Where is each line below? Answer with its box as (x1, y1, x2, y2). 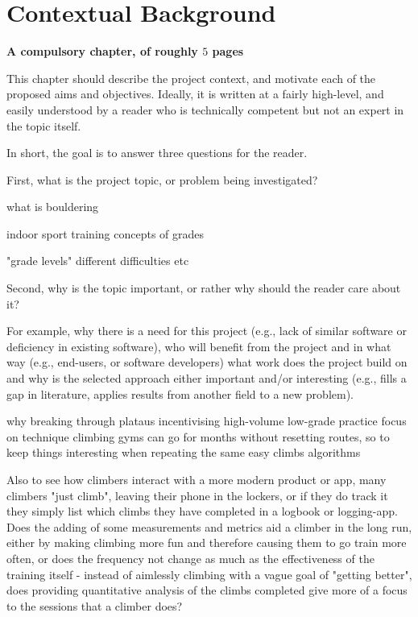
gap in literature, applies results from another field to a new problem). (6, 385, 354, 402)
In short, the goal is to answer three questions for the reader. (6, 144, 308, 161)
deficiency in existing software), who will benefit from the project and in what (6, 337, 391, 354)
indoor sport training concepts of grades (6, 225, 205, 242)
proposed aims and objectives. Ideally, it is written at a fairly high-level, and (6, 85, 384, 102)
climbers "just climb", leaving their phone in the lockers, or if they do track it (6, 487, 388, 503)
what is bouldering (6, 198, 99, 215)
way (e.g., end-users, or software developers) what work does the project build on (6, 354, 408, 371)
